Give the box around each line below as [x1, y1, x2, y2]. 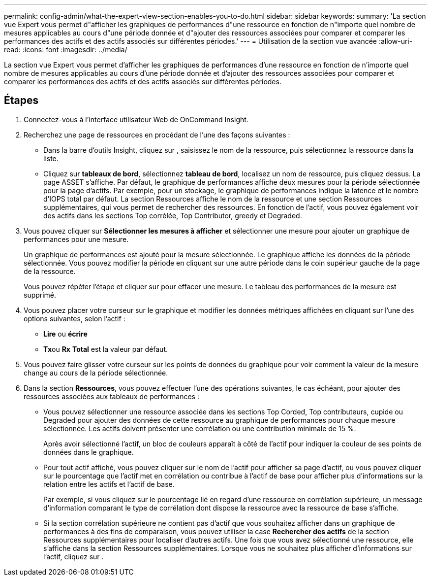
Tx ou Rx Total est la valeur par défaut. [43, 344, 168, 353]
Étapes [4, 94, 39, 107]
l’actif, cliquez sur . [43, 552, 104, 561]
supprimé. [24, 290, 57, 299]
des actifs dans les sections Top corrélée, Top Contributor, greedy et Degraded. [43, 211, 302, 220]
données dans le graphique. [43, 447, 134, 456]
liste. [43, 154, 59, 163]
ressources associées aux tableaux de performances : [24, 392, 199, 401]
